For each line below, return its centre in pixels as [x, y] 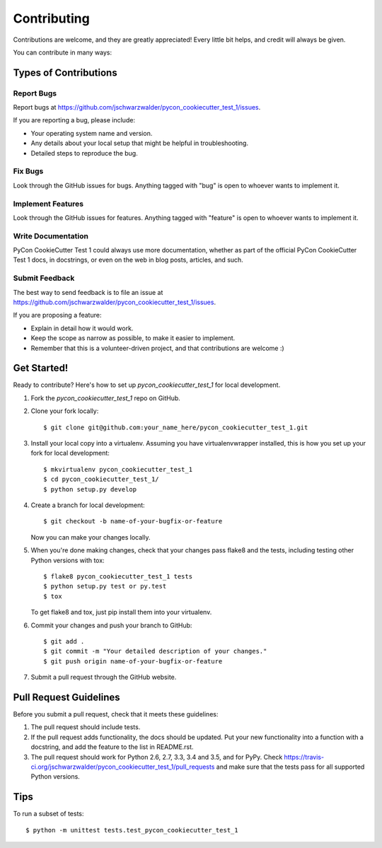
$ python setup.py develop [90, 489]
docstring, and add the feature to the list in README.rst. [112, 747]
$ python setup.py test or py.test [105, 586]
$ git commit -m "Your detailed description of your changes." [155, 651]
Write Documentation [51, 236]
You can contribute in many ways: [63, 52]
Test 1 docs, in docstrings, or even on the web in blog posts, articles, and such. [128, 260]
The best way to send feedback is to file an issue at [88, 292]
